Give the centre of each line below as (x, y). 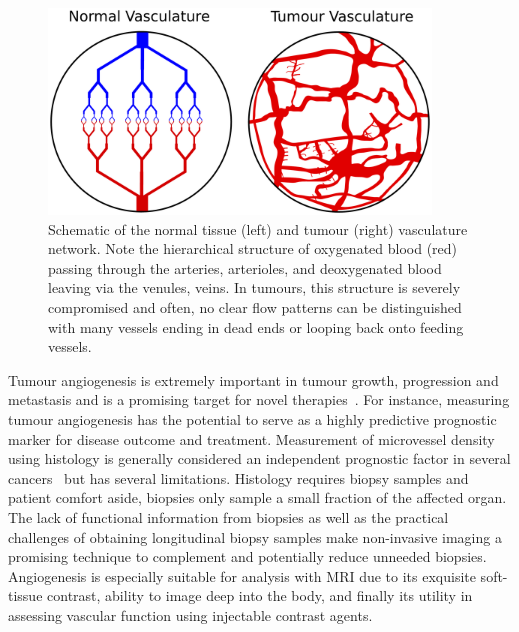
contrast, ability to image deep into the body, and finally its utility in (260, 595)
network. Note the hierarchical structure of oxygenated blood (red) (253, 248)
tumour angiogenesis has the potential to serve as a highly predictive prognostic (252, 418)
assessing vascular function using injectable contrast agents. (190, 614)
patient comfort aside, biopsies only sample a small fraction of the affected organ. (257, 497)
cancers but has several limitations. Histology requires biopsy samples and (238, 477)
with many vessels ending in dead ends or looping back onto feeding (256, 326)
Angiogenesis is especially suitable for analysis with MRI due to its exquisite (242, 575)
